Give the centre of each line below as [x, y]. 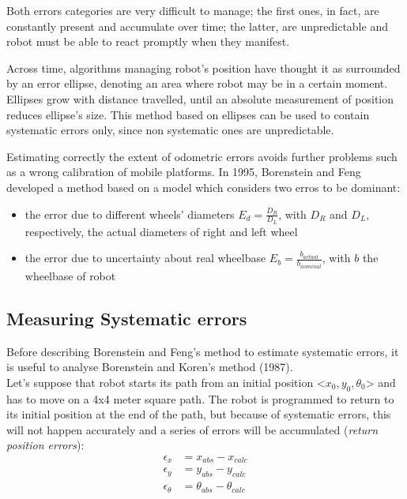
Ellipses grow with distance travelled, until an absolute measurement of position [200, 98]
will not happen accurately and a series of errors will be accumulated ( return [192, 429]
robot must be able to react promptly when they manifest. [148, 41]
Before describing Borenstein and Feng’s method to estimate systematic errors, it [203, 351]
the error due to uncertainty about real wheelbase [145, 258]
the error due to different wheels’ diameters [130, 214]
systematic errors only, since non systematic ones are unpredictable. [170, 130]
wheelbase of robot [70, 275]
